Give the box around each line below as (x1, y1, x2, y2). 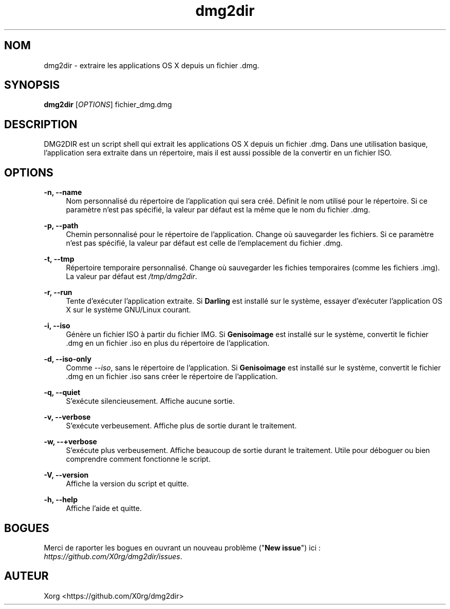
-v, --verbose (44, 412, 91, 422)
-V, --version (44, 470, 89, 480)
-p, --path (44, 221, 79, 230)
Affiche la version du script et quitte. (66, 479, 189, 488)
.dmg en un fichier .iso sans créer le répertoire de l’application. (66, 372, 278, 381)
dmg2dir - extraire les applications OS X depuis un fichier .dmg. (44, 61, 259, 70)
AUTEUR (4, 569, 49, 583)
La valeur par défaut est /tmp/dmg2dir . (66, 272, 197, 281)
